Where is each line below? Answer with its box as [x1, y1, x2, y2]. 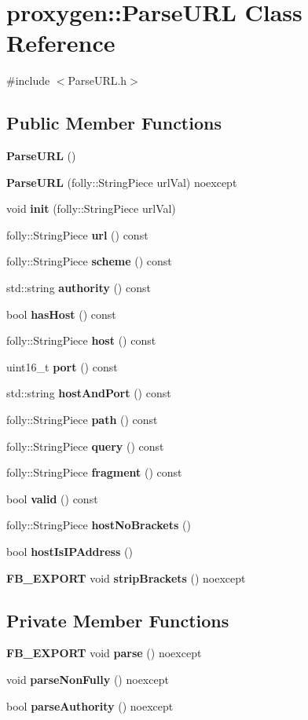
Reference [6, 27, 115, 59]
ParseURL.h [68, 72, 127, 89]
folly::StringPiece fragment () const [6, 464, 182, 481]
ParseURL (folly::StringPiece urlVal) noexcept [6, 174, 237, 190]
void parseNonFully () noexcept [6, 671, 169, 687]
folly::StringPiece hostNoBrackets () [6, 517, 191, 533]
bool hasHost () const [6, 305, 116, 322]
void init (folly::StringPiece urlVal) [6, 200, 176, 217]
